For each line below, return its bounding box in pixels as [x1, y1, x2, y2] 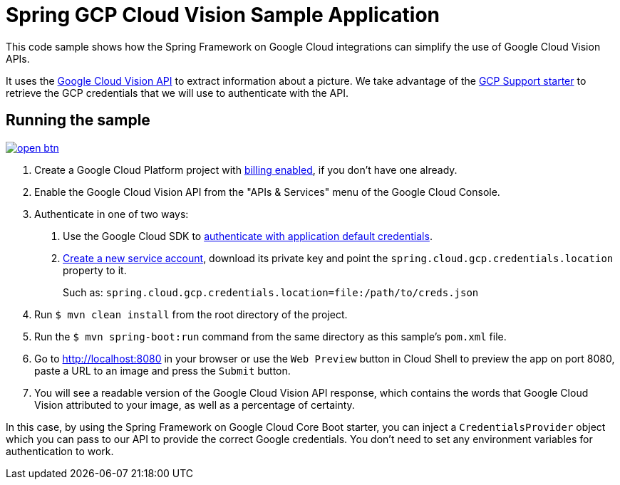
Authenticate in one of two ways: [34, 207, 189, 220]
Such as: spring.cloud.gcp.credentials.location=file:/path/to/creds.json [63, 286, 479, 298]
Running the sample [6, 111, 150, 130]
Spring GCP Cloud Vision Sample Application [6, 3, 440, 27]
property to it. [63, 264, 127, 276]
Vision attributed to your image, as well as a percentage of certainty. [34, 398, 355, 411]
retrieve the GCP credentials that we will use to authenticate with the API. [6, 86, 349, 99]
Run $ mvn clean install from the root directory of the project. [34, 308, 348, 320]
